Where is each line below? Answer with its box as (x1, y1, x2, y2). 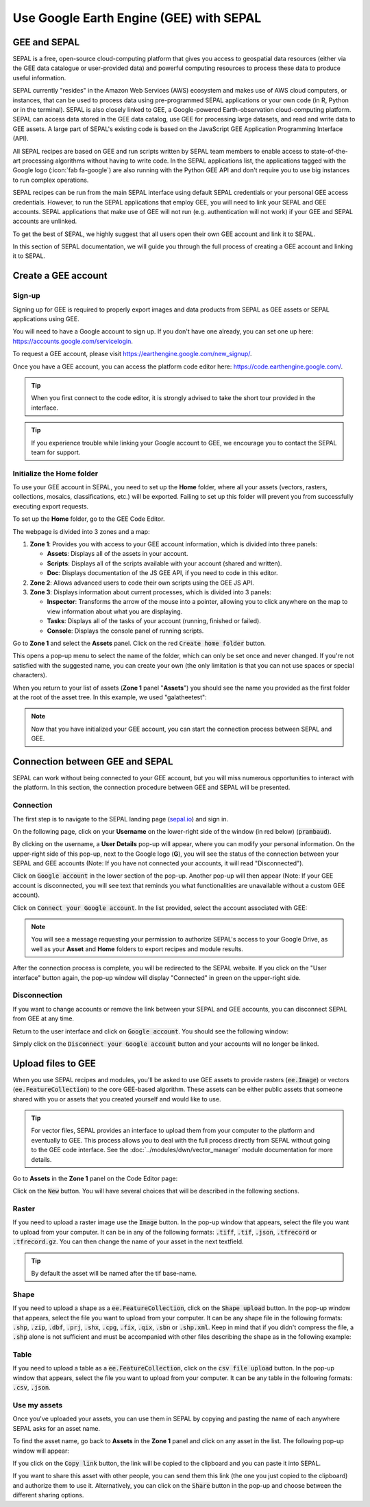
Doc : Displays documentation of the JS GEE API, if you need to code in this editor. (47, 569, 278, 577)
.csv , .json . (12, 1383, 51, 1392)
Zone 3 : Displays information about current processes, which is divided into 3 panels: (29, 587, 272, 596)
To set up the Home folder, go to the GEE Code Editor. (12, 515, 165, 523)
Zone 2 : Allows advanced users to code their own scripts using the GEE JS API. (29, 579, 255, 587)
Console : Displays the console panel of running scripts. (47, 627, 204, 635)
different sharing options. (12, 1491, 84, 1499)
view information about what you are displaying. (47, 607, 183, 616)
